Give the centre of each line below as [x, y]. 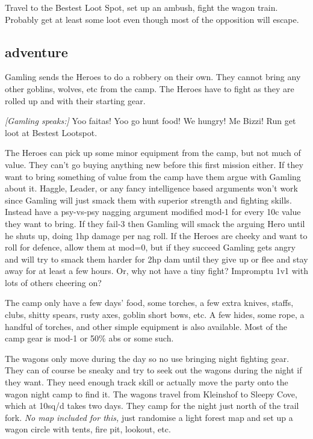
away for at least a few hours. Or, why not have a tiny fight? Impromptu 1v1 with [156, 271]
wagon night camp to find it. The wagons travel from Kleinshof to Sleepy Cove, [151, 394]
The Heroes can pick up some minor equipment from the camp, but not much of [153, 153]
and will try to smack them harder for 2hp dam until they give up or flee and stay [156, 259]
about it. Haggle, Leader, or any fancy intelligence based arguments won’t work [152, 188]
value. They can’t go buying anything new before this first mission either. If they [154, 164]
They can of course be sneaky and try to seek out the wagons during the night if [153, 370]
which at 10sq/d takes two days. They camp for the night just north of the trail [152, 406]
